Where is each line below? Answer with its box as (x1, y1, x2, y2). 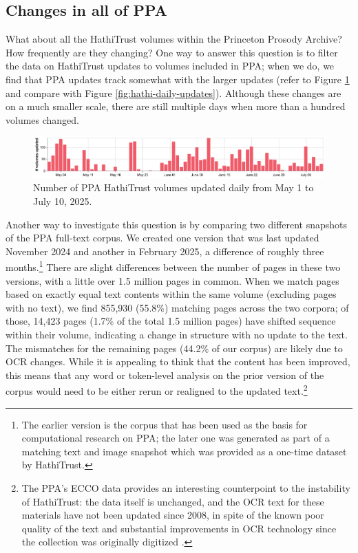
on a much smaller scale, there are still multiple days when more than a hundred (6, 99, 346, 113)
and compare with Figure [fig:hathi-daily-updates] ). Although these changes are (6, 85, 341, 100)
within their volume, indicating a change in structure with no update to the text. (6, 327, 348, 342)
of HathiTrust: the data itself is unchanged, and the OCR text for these (21, 494, 324, 508)
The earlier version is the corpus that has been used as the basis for (21, 417, 308, 431)
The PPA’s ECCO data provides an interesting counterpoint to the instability (21, 481, 350, 495)
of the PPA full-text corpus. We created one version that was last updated (6, 230, 319, 245)
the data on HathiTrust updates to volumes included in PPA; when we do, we (6, 58, 335, 73)
